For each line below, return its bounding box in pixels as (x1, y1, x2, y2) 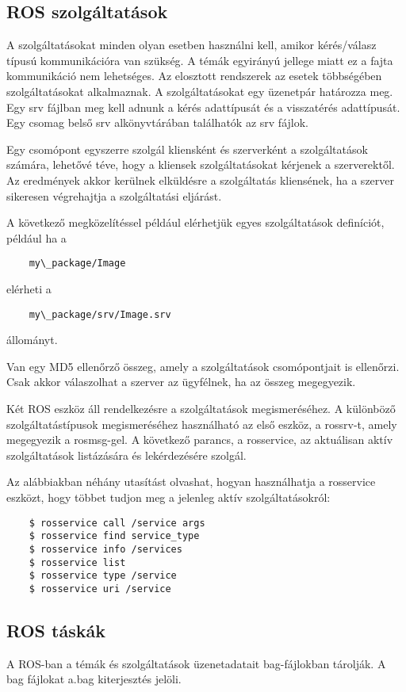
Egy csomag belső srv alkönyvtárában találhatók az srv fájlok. (6, 114, 308, 131)
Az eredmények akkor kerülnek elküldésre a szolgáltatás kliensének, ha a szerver (6, 171, 395, 188)
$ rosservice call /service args (29, 517, 205, 529)
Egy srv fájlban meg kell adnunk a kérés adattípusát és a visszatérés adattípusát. (6, 98, 400, 115)
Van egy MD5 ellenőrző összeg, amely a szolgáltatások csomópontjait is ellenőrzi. (6, 357, 400, 374)
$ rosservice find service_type (29, 530, 200, 542)
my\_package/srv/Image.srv (29, 308, 171, 320)
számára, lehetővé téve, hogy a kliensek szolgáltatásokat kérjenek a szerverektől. (6, 156, 395, 173)
